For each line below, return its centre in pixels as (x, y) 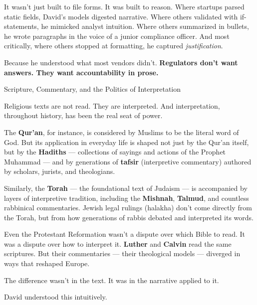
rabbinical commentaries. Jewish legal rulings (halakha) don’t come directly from (128, 208)
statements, (21, 26)
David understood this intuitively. (56, 297)
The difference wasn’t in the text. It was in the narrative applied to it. (112, 280)
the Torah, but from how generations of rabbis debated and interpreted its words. (129, 217)
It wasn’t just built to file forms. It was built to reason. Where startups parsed (124, 6)
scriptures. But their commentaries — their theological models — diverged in (122, 253)
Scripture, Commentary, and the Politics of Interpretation (93, 89)
